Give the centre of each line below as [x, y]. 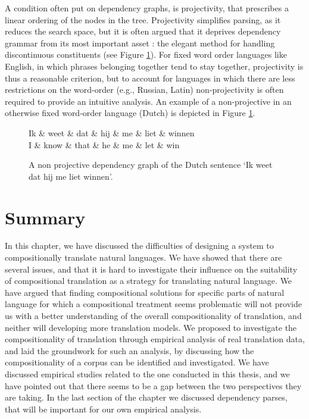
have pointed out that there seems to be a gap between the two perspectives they [153, 385]
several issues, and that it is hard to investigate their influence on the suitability [151, 269]
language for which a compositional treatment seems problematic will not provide [153, 304]
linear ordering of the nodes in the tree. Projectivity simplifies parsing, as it [143, 19]
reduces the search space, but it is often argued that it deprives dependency [143, 31]
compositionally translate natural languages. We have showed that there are [143, 257]
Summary [45, 217]
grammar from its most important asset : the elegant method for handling [140, 43]
